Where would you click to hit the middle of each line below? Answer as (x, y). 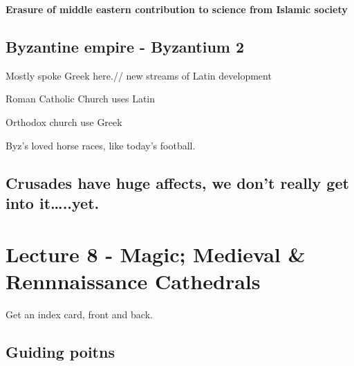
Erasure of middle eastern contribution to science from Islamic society (177, 9)
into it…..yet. (53, 202)
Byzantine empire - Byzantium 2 (125, 46)
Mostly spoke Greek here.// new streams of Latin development (139, 75)
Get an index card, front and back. (79, 314)
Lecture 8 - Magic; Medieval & (156, 254)
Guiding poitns (60, 351)
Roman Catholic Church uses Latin (81, 99)
